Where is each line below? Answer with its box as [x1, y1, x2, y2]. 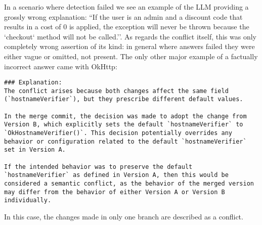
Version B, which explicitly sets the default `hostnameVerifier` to [4, 121, 243, 128]
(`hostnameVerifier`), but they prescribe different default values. [4, 96, 243, 103]
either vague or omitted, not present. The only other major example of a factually [4, 51, 258, 61]
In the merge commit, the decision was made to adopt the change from [4, 112, 247, 120]
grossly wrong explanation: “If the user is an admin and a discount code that [4, 11, 243, 22]
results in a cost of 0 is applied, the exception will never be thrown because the [4, 21, 249, 32]
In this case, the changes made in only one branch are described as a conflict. [4, 211, 243, 221]
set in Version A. [4, 146, 66, 154]
